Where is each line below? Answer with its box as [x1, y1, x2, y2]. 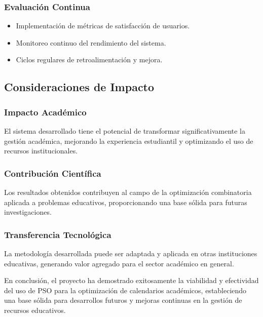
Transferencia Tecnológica [4, 228, 111, 241]
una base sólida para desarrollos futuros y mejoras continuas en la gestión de [4, 295, 242, 305]
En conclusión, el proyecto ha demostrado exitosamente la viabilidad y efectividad [4, 275, 259, 286]
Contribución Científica [4, 167, 101, 179]
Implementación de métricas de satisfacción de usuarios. [16, 20, 190, 31]
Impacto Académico [4, 105, 87, 118]
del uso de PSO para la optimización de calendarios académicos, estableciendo [4, 285, 247, 295]
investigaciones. [4, 207, 52, 217]
